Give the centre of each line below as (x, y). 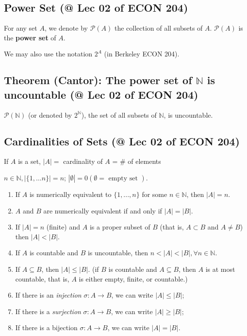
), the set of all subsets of (119, 115)
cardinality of (83, 161)
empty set (123, 178)
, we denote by (66, 28)
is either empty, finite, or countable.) (133, 278)
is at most (220, 269)
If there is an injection (48, 295)
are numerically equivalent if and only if (103, 210)
